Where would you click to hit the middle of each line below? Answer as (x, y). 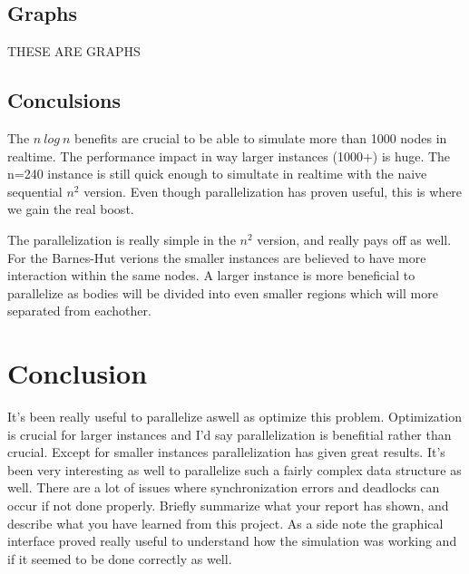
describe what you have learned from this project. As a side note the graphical (225, 523)
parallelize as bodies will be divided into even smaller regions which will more (223, 292)
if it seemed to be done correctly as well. (120, 558)
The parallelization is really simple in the (122, 239)
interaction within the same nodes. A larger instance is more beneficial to (211, 275)
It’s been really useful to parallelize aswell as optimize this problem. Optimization (234, 417)
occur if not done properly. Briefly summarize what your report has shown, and (228, 506)
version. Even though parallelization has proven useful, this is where (273, 191)
